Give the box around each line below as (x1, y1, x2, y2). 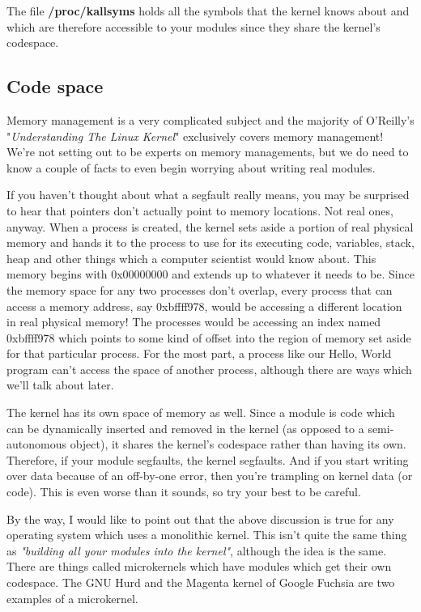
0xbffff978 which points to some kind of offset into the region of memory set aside (6, 329, 411, 346)
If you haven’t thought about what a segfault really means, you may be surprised (6, 186, 410, 203)
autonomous (6, 436, 66, 453)
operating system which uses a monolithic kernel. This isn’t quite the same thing (6, 526, 407, 543)
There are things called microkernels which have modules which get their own (6, 558, 392, 575)
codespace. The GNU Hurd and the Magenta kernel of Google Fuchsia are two (6, 574, 395, 591)
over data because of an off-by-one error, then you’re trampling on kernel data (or (6, 467, 413, 484)
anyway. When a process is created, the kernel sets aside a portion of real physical (6, 218, 414, 235)
